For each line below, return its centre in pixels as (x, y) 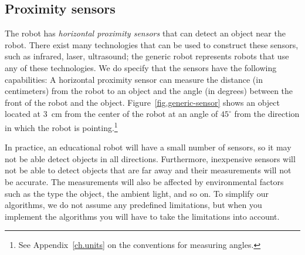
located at (23, 114)
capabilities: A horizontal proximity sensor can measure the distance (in (134, 79)
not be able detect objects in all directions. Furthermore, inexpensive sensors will (150, 158)
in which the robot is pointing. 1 (61, 126)
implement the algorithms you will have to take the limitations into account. (142, 216)
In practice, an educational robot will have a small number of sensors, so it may (148, 147)
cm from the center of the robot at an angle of (135, 114)
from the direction (267, 114)
